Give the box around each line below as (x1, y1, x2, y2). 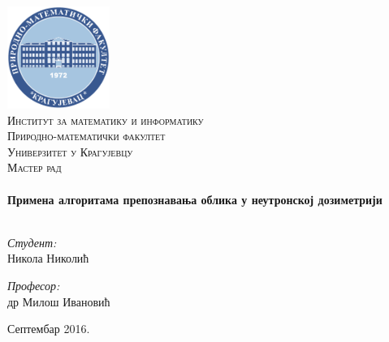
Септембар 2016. (7, 320, 90, 337)
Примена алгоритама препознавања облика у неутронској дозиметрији (7, 190, 383, 207)
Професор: (7, 276, 60, 293)
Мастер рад (7, 159, 62, 176)
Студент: (7, 233, 57, 250)
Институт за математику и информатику (7, 111, 204, 128)
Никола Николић (7, 250, 89, 267)
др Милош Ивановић (7, 293, 110, 310)
